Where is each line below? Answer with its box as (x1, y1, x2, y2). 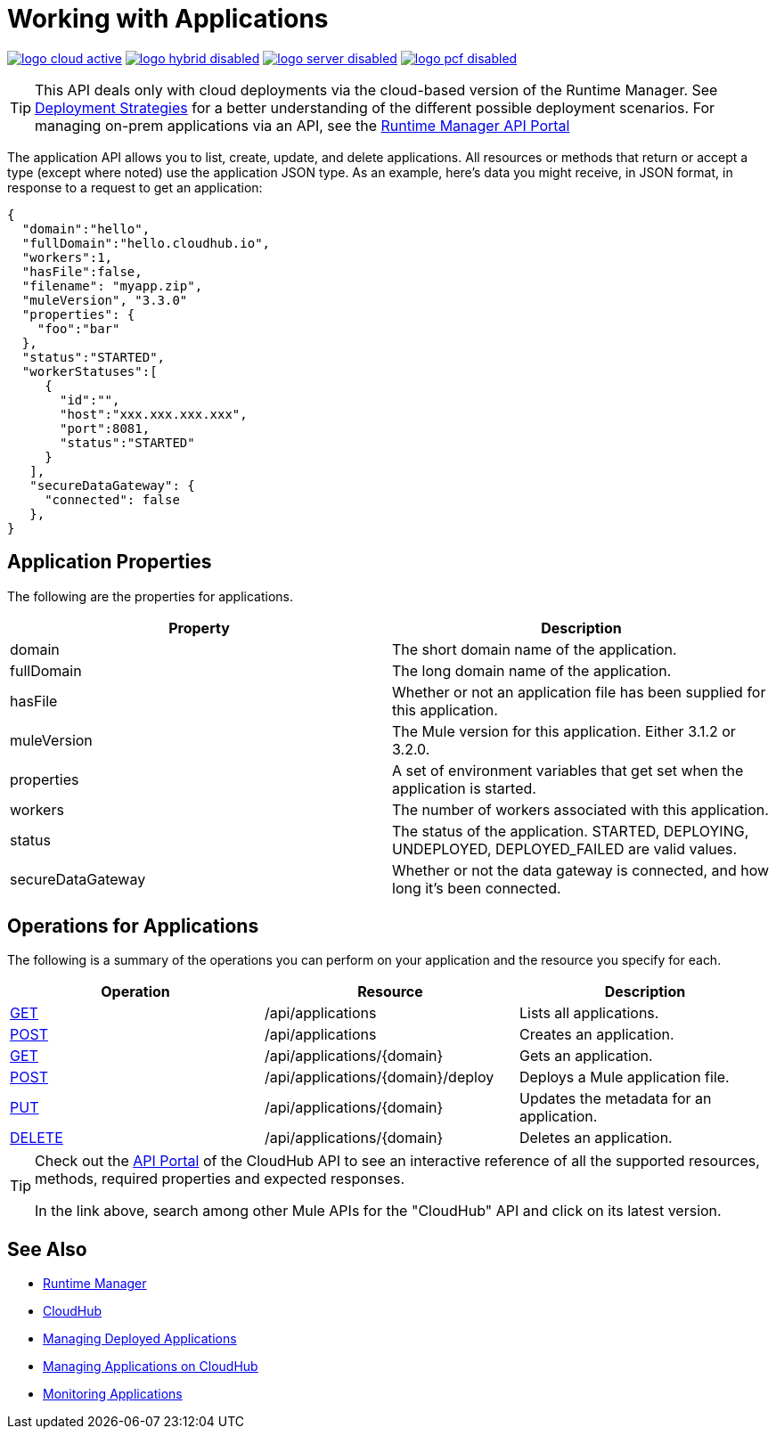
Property (168, 618, 230, 637)
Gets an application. (519, 1047, 653, 1065)
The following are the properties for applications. (7, 588, 294, 604)
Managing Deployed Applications (43, 1331, 237, 1347)
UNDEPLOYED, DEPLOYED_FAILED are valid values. (392, 839, 738, 858)
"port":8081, (60, 420, 151, 436)
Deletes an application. (519, 1129, 673, 1147)
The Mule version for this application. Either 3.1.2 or (392, 722, 736, 740)
